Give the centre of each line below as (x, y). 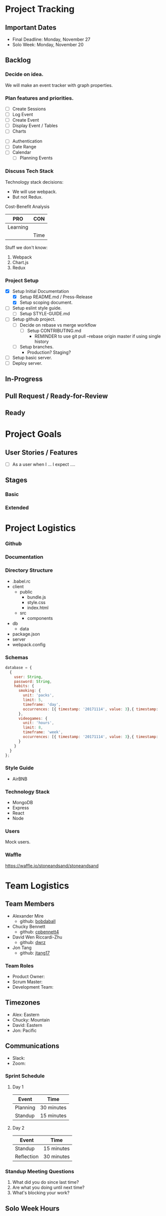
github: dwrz (33, 942)
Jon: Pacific (25, 1030)
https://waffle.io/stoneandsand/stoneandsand (52, 866)
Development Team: (33, 987)
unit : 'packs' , (39, 695)
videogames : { (33, 718)
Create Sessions (29, 109)
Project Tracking (40, 9)
